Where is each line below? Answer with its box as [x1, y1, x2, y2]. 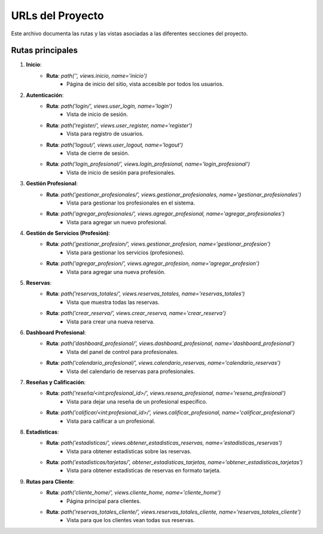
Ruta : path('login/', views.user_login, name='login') [46, 102, 173, 110]
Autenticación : [26, 91, 64, 99]
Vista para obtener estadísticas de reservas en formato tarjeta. [66, 467, 221, 474]
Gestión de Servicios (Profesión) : [26, 230, 111, 237]
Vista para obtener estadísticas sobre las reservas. [66, 447, 191, 454]
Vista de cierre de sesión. [66, 149, 130, 157]
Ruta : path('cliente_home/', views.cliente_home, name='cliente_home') [46, 489, 221, 496]
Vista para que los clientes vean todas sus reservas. [66, 517, 195, 524]
